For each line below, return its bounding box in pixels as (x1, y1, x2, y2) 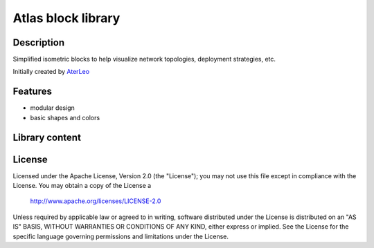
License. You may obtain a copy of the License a (12, 182, 152, 190)
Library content (12, 131, 81, 143)
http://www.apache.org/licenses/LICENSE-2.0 (30, 197, 161, 205)
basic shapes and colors (30, 113, 100, 122)
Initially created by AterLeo (12, 68, 90, 76)
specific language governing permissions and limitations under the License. (12, 232, 229, 240)
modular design (30, 104, 75, 112)
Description (12, 37, 65, 48)
